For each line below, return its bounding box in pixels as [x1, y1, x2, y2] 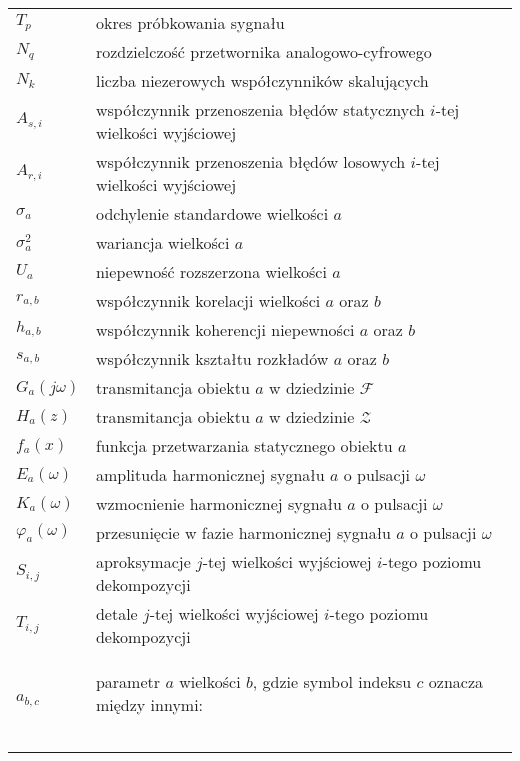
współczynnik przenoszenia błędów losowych [95, 150, 406, 173]
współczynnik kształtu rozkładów [95, 347, 329, 370]
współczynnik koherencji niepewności [95, 318, 355, 341]
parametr [95, 670, 161, 693]
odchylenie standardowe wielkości [95, 202, 329, 225]
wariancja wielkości [95, 231, 230, 254]
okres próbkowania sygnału [95, 11, 285, 34]
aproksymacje [95, 550, 191, 573]
